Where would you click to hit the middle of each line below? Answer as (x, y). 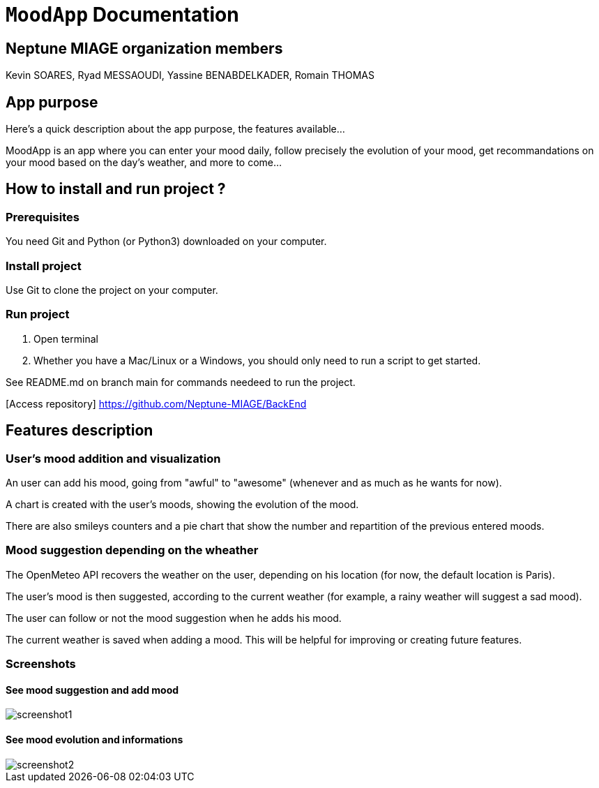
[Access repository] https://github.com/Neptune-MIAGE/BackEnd (156, 403)
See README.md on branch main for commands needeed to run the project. (181, 382)
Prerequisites (43, 217)
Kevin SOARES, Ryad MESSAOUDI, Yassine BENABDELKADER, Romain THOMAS (190, 75)
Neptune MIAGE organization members (144, 48)
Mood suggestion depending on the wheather (132, 550)
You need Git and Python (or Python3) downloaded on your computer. (166, 241)
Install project (44, 266)
